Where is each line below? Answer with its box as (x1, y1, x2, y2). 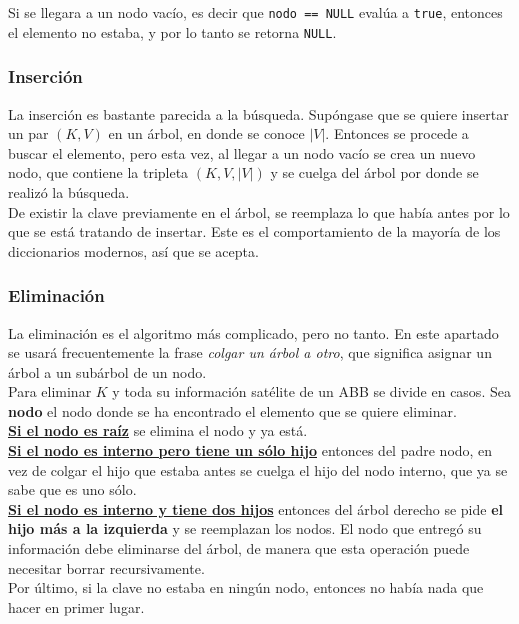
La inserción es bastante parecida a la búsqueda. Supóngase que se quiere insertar (8, 103, 509, 124)
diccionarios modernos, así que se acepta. (8, 240, 259, 261)
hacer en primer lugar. (8, 596, 145, 617)
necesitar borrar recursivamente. (8, 557, 205, 578)
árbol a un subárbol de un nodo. (8, 361, 207, 382)
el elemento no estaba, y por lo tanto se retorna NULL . (8, 21, 337, 42)
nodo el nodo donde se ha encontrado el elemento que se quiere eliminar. (8, 400, 457, 421)
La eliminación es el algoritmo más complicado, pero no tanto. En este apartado (8, 322, 499, 343)
